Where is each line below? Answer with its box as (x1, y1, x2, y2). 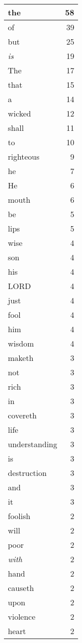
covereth (8, 409, 37, 421)
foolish (8, 510, 31, 522)
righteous (8, 151, 40, 162)
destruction (8, 467, 47, 478)
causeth (8, 582, 34, 593)
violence (8, 611, 36, 622)
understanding (8, 438, 57, 450)
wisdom (8, 338, 34, 349)
